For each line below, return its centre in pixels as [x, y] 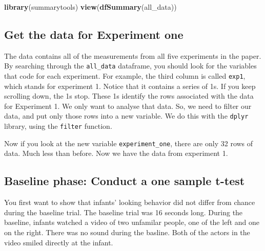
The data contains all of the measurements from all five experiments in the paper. [133, 55]
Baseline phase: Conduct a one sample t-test [125, 181]
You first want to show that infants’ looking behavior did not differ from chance [130, 202]
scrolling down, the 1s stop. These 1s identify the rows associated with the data [129, 96]
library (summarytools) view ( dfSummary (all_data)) [90, 7]
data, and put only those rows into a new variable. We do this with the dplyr [126, 116]
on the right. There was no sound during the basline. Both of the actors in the [127, 232]
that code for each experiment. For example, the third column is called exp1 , [125, 76]
